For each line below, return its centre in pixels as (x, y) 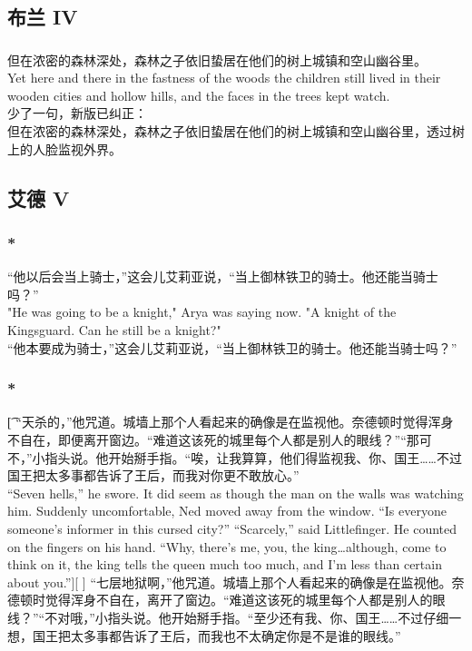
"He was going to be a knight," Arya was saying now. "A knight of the (202, 312)
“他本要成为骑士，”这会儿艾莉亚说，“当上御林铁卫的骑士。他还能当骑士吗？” (232, 347)
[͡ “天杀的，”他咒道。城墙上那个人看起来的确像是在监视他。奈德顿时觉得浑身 (231, 422)
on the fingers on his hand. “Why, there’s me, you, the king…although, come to (227, 546)
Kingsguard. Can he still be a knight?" (114, 330)
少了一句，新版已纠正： (77, 113)
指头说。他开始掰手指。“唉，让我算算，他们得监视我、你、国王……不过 (253, 457)
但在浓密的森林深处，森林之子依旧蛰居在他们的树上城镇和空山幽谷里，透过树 (236, 131)
